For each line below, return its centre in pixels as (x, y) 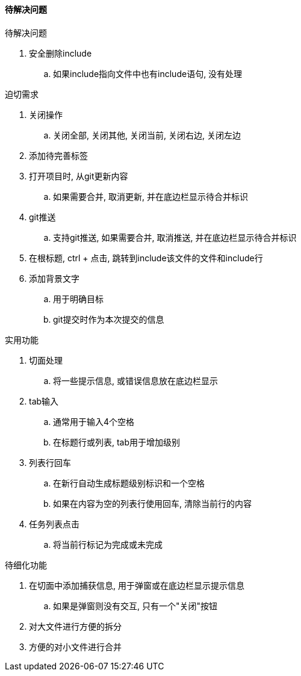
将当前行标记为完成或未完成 (108, 544)
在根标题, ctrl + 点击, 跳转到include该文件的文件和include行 (146, 258)
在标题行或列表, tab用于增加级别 (117, 442)
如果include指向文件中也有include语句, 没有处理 (148, 73)
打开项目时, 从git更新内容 (79, 176)
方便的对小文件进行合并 (75, 647)
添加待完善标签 (58, 155)
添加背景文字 (54, 278)
